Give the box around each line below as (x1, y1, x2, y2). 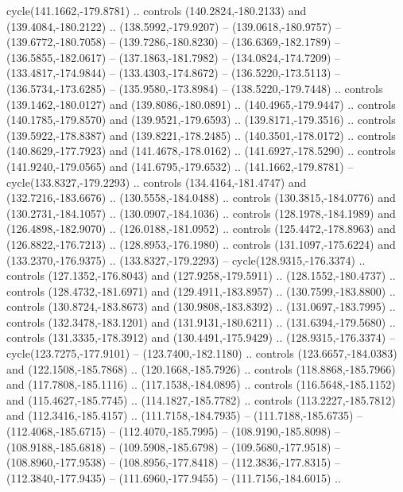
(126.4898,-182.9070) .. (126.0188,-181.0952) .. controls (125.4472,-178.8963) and (6, 220, 396, 237)
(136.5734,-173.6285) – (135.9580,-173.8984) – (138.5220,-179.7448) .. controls (6, 79, 383, 96)
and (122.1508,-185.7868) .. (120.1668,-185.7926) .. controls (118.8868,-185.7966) (6, 360, 396, 377)
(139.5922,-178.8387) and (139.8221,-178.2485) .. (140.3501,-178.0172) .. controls (6, 126, 396, 143)
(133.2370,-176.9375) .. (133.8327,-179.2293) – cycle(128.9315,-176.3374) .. (6, 251, 366, 268)
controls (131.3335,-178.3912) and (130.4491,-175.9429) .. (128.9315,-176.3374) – (6, 329, 395, 346)
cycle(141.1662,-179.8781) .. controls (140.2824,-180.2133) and (6, 2, 307, 18)
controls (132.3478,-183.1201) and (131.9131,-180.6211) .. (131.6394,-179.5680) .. (6, 313, 396, 330)
